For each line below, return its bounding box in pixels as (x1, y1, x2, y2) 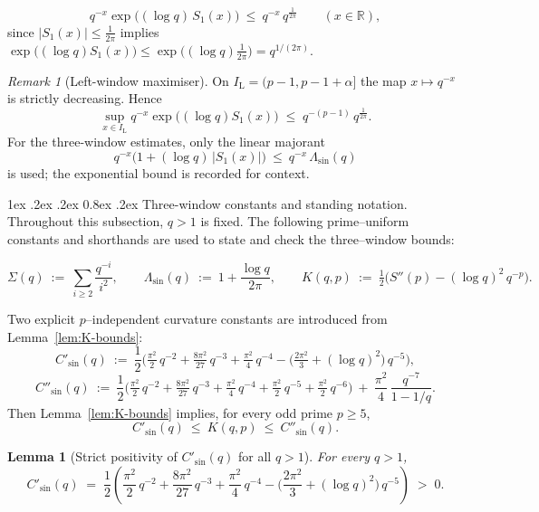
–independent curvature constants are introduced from (85, 309, 388, 328)
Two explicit (7, 309, 76, 328)
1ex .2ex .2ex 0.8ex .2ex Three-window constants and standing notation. (7, 194, 408, 213)
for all (238, 447, 272, 466)
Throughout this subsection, (7, 212, 164, 231)
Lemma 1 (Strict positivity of (7, 447, 178, 466)
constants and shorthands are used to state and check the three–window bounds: (7, 229, 455, 248)
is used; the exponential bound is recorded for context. (7, 163, 310, 182)
